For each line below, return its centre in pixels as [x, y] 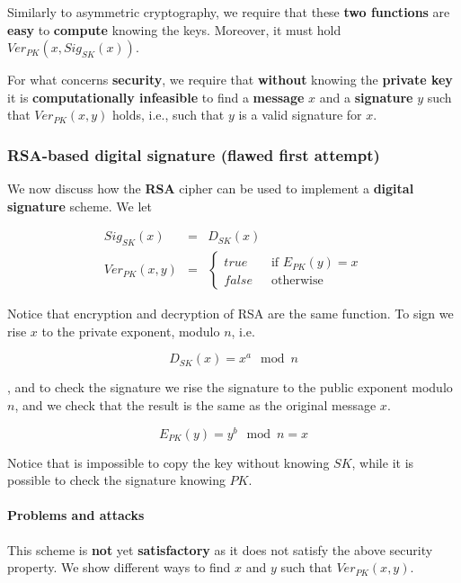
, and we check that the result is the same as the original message [195, 405]
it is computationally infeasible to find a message [156, 97]
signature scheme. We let [80, 206]
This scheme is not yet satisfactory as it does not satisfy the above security [220, 549]
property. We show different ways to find [119, 567]
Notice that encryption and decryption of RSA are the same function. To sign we [230, 314]
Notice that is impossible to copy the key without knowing [168, 462]
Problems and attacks [76, 515]
